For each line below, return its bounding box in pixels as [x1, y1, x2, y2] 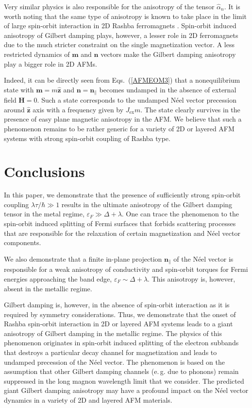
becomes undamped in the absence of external [99, 84, 236, 94]
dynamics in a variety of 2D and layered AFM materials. [4, 395, 172, 405]
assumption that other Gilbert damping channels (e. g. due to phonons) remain [4, 366, 239, 376]
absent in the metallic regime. [4, 283, 92, 293]
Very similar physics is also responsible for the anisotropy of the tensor [4, 1, 215, 11]
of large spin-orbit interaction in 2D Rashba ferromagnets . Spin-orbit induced [4, 20, 236, 31]
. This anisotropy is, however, [148, 273, 235, 284]
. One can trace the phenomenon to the [121, 209, 239, 219]
